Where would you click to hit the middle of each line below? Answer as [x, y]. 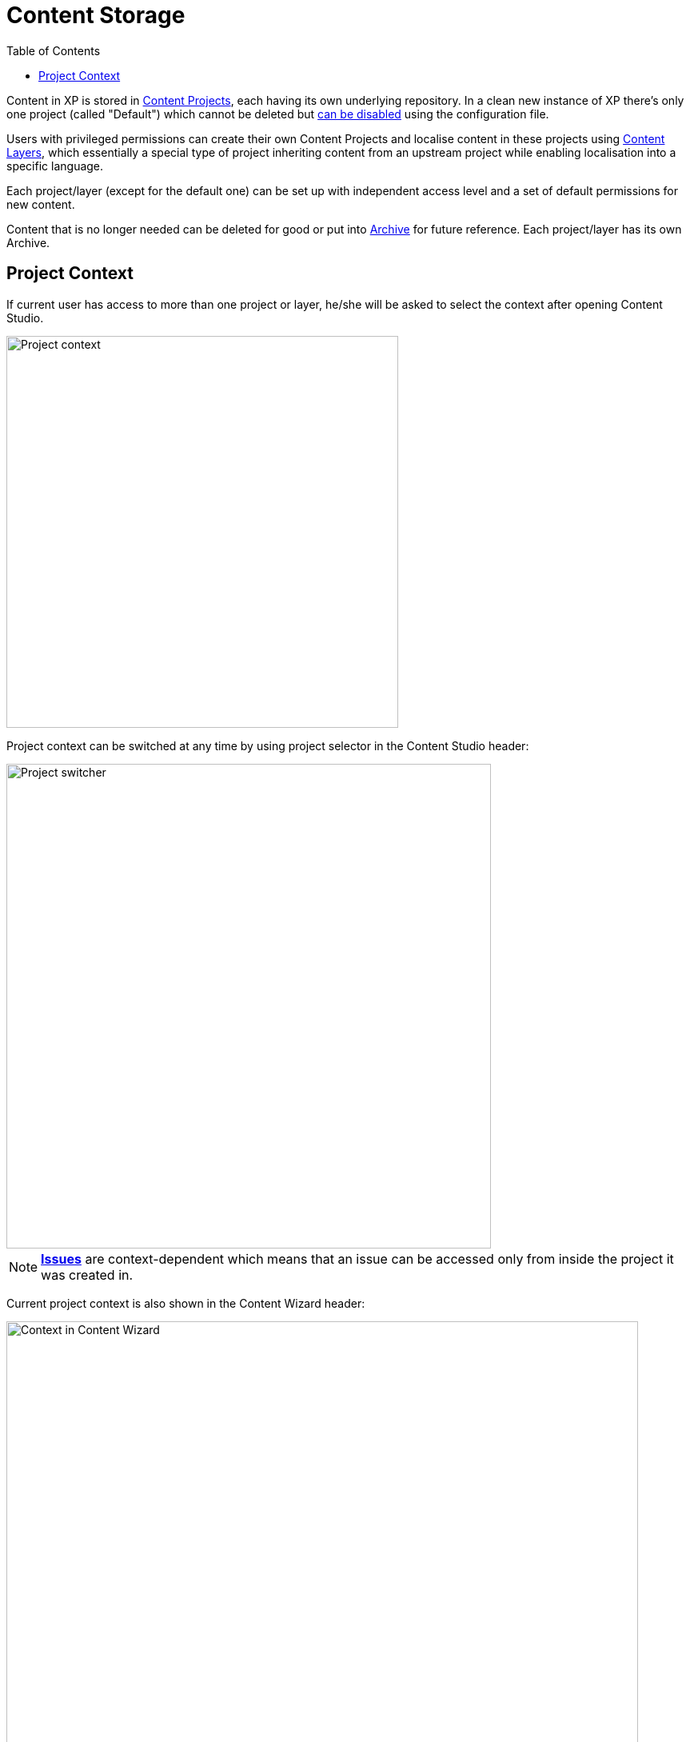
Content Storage [96, 15]
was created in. [87, 1275]
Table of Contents [54, 50]
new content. [41, 204]
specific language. [55, 166]
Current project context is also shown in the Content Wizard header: [186, 1303]
